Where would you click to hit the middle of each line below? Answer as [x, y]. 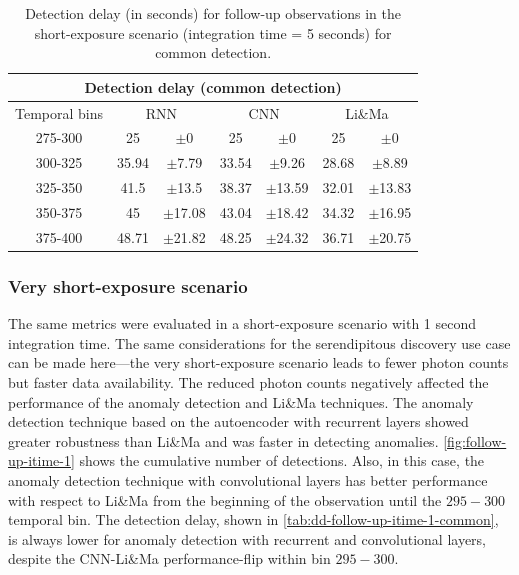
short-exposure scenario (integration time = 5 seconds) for [213, 32]
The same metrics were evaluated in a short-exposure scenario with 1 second [242, 323]
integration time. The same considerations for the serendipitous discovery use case [259, 342]
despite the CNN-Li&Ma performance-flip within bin [169, 558]
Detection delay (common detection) [213, 86]
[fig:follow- [475, 440]
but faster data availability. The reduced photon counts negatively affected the [248, 381]
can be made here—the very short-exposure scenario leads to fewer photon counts [258, 362]
